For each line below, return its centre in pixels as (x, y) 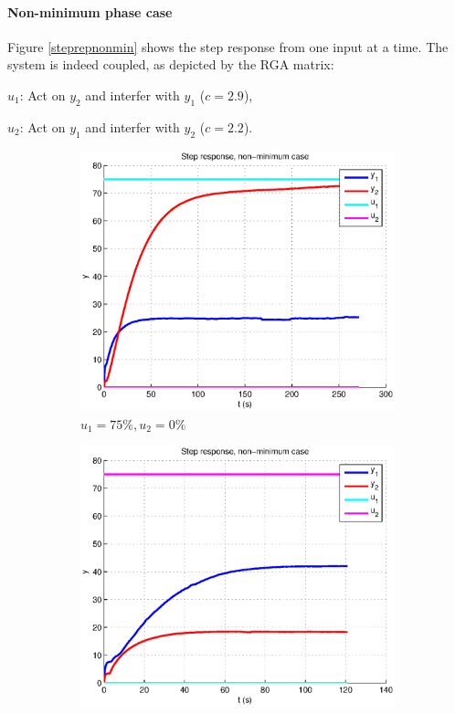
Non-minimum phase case (90, 11)
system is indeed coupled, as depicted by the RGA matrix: (171, 64)
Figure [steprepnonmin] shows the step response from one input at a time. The (228, 46)
